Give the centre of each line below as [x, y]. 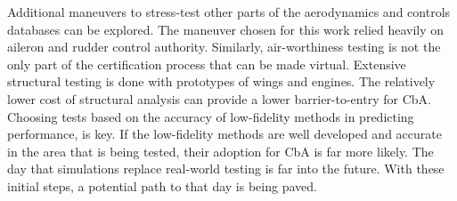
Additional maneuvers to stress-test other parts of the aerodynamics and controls [229, 12]
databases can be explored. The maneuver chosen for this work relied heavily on [226, 29]
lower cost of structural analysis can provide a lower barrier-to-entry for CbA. [219, 98]
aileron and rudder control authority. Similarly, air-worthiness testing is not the [224, 47]
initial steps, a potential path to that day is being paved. [162, 185]
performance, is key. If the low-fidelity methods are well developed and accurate [224, 134]
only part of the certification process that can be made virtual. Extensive [207, 64]
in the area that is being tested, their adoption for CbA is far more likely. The [220, 151]
